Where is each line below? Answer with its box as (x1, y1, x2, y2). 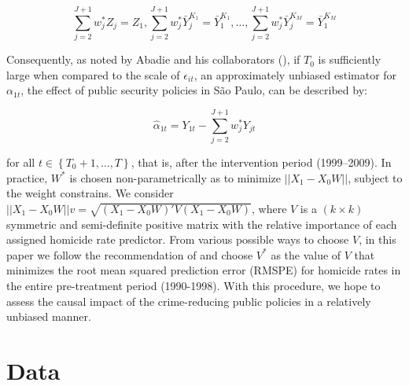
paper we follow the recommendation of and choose (6, 246, 253, 263)
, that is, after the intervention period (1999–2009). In (131, 154, 392, 171)
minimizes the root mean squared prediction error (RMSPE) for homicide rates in (6, 262, 401, 278)
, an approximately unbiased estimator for (193, 66, 397, 83)
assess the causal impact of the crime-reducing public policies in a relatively (6, 292, 371, 309)
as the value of (271, 246, 341, 263)
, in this (359, 231, 396, 248)
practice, (6, 169, 48, 186)
